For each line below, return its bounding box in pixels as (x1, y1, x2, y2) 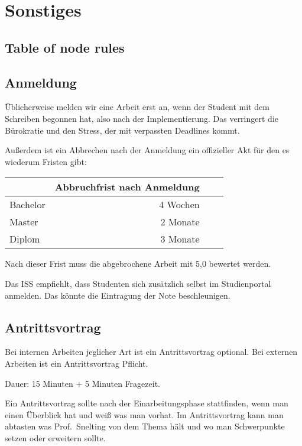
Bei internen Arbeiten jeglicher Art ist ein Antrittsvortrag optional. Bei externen (5, 345, 298, 358)
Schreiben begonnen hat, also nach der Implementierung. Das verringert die (5, 112, 278, 124)
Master (9, 215, 38, 229)
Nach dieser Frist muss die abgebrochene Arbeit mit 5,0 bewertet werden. (5, 257, 271, 270)
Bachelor (9, 198, 46, 212)
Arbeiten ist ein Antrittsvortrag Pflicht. (5, 357, 148, 369)
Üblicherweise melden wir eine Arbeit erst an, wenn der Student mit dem (5, 101, 269, 113)
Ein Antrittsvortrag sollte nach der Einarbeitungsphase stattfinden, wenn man (5, 397, 288, 409)
